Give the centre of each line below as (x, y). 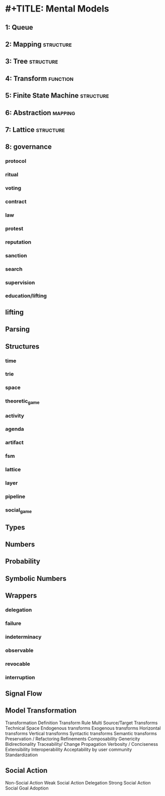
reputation (18, 242)
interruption (20, 677)
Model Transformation (41, 711)
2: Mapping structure (39, 44)
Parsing (18, 329)
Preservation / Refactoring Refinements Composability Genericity (73, 739)
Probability (23, 562)
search (14, 269)
